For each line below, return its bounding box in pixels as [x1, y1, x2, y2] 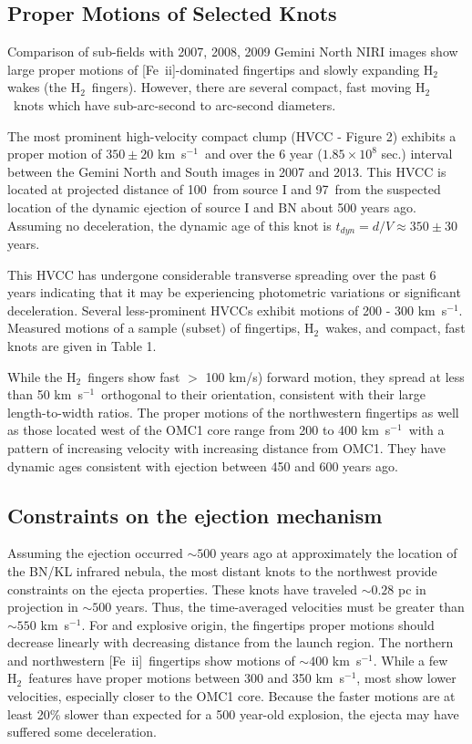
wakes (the [7, 77, 67, 97]
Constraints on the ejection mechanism [7, 501, 383, 529]
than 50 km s [7, 385, 83, 404]
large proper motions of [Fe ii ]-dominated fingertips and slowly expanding [7, 59, 420, 78]
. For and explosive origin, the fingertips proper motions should [81, 615, 435, 634]
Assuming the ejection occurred [7, 543, 183, 563]
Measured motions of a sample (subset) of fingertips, [7, 318, 301, 337]
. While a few [373, 650, 448, 669]
